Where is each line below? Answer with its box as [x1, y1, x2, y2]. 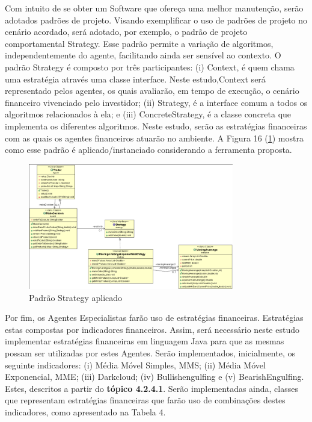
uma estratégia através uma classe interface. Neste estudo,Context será [5, 72, 266, 85]
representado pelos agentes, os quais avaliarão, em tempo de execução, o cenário [5, 84, 299, 97]
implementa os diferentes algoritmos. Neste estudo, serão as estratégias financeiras [5, 119, 307, 132]
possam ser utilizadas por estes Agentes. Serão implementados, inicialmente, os [5, 347, 295, 359]
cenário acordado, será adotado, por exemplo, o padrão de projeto [5, 25, 248, 38]
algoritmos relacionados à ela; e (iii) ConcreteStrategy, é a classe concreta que [5, 108, 292, 120]
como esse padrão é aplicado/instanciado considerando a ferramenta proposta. [5, 143, 292, 156]
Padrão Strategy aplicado [29, 291, 123, 303]
